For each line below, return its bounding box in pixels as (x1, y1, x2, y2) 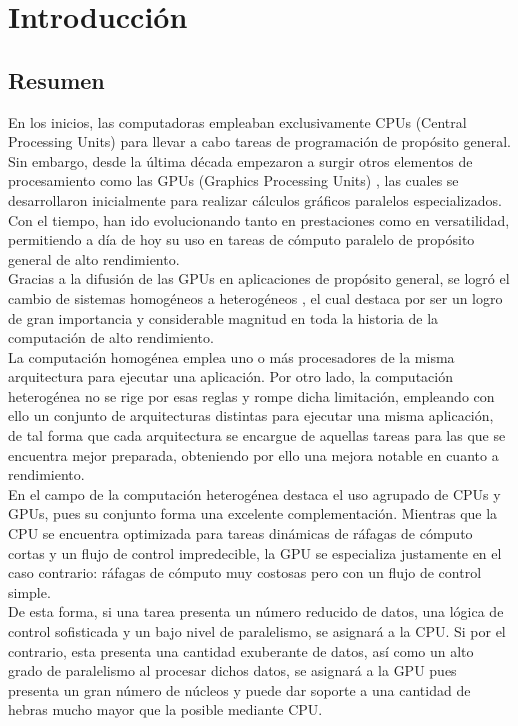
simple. (8, 581, 51, 602)
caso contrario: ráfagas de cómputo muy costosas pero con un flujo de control (8, 562, 482, 583)
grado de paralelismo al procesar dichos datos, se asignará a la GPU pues (8, 660, 457, 681)
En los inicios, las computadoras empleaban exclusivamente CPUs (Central (8, 111, 467, 132)
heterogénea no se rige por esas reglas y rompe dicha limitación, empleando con (8, 385, 495, 406)
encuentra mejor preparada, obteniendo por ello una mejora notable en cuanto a (8, 444, 499, 465)
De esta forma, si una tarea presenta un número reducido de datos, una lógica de (8, 601, 504, 622)
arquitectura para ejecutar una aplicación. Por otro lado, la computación (8, 366, 453, 387)
